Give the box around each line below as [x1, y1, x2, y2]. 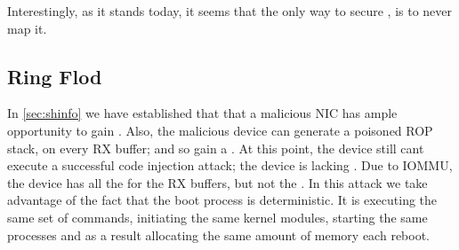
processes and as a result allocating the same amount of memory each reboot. [7, 225, 431, 244]
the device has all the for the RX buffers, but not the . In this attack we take [7, 173, 428, 191]
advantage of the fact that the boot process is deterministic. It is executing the [7, 191, 438, 209]
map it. [7, 19, 47, 37]
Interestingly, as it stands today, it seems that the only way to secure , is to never [7, 2, 453, 20]
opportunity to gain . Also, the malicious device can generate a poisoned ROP [7, 121, 433, 139]
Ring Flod [7, 62, 102, 90]
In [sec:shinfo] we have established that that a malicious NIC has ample [7, 104, 398, 122]
